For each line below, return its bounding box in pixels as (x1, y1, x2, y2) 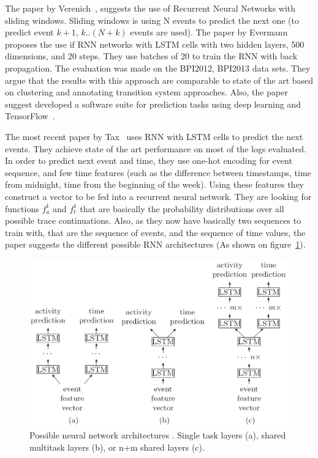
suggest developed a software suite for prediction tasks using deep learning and (5, 97, 301, 110)
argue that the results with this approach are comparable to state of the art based (5, 73, 314, 86)
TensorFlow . (5, 109, 55, 122)
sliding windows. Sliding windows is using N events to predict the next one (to (5, 13, 300, 26)
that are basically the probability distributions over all (80, 202, 284, 215)
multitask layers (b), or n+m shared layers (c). (29, 440, 205, 453)
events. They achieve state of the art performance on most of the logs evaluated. (5, 142, 306, 155)
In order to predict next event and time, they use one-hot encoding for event (5, 154, 292, 167)
